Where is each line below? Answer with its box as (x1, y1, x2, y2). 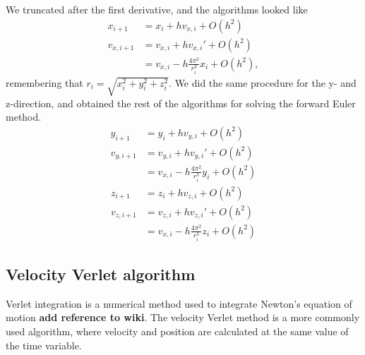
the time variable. (6, 337, 82, 352)
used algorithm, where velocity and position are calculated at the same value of (6, 324, 349, 339)
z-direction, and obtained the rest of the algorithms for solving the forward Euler (6, 95, 356, 110)
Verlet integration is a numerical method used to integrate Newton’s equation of (6, 296, 352, 311)
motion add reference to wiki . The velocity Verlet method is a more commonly (6, 310, 360, 325)
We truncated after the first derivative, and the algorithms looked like (6, 2, 308, 16)
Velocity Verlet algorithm (6, 263, 196, 285)
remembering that (6, 75, 83, 90)
